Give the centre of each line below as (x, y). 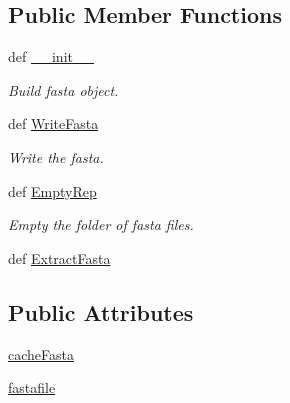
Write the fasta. (56, 156)
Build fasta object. (63, 89)
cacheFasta (41, 353)
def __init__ (51, 56)
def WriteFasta (53, 123)
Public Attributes (101, 311)
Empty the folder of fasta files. (101, 224)
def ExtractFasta (59, 257)
